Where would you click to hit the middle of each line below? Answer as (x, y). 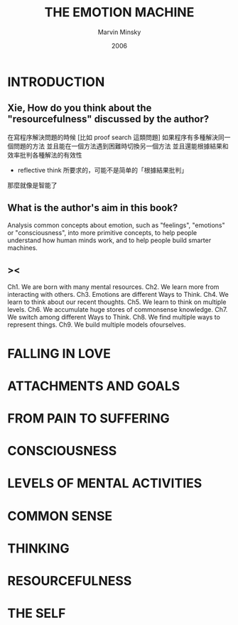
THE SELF (37, 613)
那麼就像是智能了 (32, 185)
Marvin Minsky (119, 32)
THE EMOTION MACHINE (119, 12)
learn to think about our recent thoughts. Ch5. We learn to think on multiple (117, 302)
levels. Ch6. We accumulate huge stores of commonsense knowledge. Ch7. (118, 310)
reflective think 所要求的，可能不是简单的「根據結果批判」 (103, 170)
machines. (22, 248)
